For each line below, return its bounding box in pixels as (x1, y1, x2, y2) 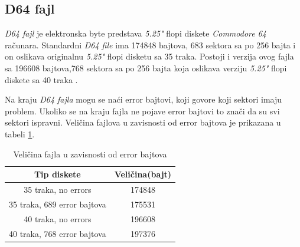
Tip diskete (34, 168, 81, 180)
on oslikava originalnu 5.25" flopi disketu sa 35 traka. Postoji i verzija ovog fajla (5, 50, 294, 62)
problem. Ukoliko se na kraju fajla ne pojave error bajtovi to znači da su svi (5, 104, 280, 117)
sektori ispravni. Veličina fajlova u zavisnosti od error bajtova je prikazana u (5, 116, 281, 129)
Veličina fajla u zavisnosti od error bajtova (13, 147, 167, 160)
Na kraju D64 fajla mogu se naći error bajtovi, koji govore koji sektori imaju (5, 93, 282, 106)
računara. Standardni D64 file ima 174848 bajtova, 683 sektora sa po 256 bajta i (5, 38, 296, 51)
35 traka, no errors (24, 183, 92, 195)
